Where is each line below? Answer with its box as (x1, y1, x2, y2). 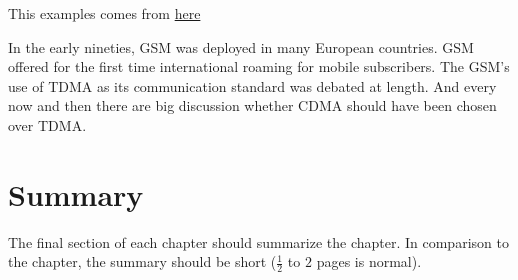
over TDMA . (8, 114, 87, 135)
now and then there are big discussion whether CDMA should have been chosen (8, 95, 497, 116)
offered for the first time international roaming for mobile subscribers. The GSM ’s (8, 56, 510, 77)
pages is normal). (316, 251, 422, 272)
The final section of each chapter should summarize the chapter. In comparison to (8, 231, 509, 252)
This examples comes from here (8, 3, 201, 23)
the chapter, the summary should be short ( (8, 251, 277, 272)
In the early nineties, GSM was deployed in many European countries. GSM (8, 36, 474, 57)
